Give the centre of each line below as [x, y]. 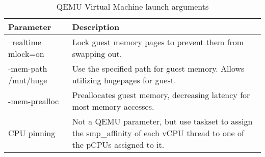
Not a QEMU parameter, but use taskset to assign [162, 121]
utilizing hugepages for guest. [124, 80]
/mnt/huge [28, 80]
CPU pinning [32, 133]
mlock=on [26, 54]
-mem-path [28, 68]
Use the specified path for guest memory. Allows [158, 68]
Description [96, 27]
